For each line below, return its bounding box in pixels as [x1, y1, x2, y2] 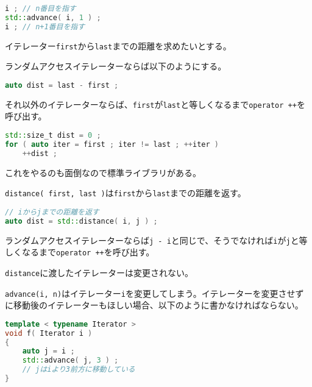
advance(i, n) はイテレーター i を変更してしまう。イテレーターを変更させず [5, 286, 304, 299]
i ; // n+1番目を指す [5, 22, 85, 31]
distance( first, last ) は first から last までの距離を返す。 [5, 186, 246, 199]
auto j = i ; [22, 347, 75, 356]
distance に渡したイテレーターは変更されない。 [5, 266, 194, 279]
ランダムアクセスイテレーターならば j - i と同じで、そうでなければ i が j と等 [5, 233, 308, 246]
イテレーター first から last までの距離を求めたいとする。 [5, 39, 232, 52]
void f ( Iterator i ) [5, 328, 93, 338]
